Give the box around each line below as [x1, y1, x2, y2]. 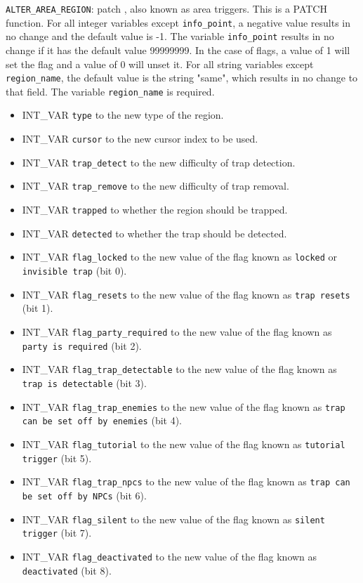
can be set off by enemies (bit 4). [22, 413, 183, 428]
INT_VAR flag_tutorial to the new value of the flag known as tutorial [22, 436, 345, 451]
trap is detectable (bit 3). [22, 375, 147, 390]
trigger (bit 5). [22, 450, 92, 465]
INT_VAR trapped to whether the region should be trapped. [22, 202, 288, 217]
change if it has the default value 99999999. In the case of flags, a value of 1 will [6, 42, 350, 57]
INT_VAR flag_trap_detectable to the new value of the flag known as [22, 362, 337, 376]
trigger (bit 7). [22, 525, 92, 540]
